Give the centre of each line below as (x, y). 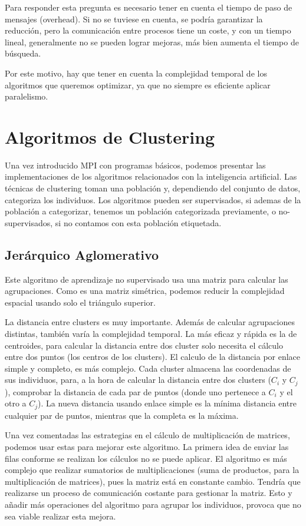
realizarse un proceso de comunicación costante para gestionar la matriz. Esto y (149, 493)
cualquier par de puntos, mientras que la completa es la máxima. (122, 415)
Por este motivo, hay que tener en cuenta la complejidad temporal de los (136, 73)
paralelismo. (27, 96)
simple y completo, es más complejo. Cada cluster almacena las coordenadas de (148, 368)
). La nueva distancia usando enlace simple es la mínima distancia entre (167, 403)
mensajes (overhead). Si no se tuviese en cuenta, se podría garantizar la (134, 19)
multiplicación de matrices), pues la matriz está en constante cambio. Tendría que (153, 481)
